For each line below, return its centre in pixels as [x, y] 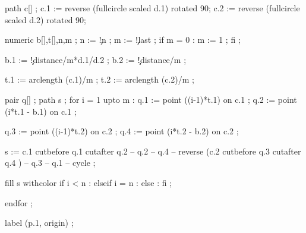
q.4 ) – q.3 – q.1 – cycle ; [50, 163]
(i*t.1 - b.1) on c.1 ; [41, 111]
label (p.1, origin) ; [39, 223]
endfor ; [19, 202]
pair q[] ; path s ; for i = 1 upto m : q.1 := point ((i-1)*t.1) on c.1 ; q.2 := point [151, 99]
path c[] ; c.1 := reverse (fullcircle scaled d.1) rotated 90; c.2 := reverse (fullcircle [152, 8]
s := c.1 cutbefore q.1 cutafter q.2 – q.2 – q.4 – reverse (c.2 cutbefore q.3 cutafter [153, 151]
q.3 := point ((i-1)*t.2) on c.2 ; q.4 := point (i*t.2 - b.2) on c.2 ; [122, 131]
